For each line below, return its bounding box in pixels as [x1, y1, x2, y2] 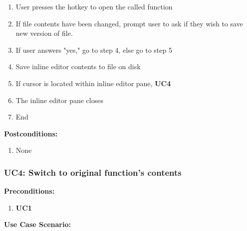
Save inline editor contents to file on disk [15, 61, 141, 72]
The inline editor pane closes [15, 95, 103, 105]
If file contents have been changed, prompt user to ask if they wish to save [15, 18, 243, 28]
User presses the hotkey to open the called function [15, 1, 173, 11]
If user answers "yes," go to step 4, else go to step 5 [15, 44, 172, 55]
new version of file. [15, 28, 73, 38]
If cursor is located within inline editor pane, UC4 [15, 78, 171, 88]
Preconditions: [4, 186, 55, 196]
